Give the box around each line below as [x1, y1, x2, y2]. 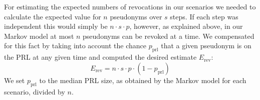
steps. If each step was [170, 11, 238, 21]
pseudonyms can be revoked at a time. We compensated [83, 30, 254, 41]
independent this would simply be [4, 21, 108, 31]
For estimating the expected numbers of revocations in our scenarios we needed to [4, 1, 256, 11]
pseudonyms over [110, 11, 162, 21]
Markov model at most [4, 30, 74, 41]
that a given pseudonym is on [161, 40, 251, 51]
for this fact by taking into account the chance [4, 40, 147, 51]
